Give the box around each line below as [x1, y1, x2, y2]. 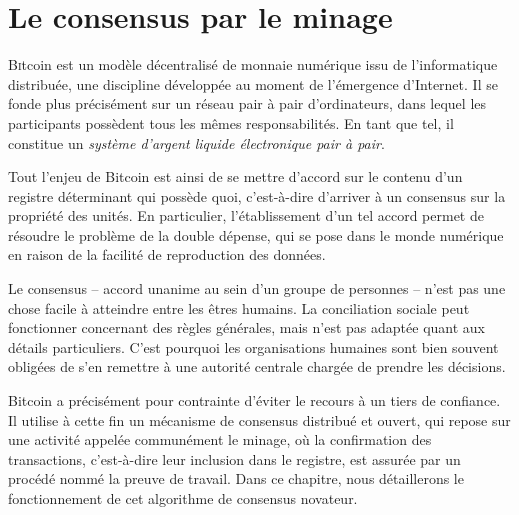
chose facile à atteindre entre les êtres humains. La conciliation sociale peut [8, 297, 470, 318]
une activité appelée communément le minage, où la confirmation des [8, 429, 432, 450]
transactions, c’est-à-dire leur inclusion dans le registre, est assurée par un [8, 448, 461, 469]
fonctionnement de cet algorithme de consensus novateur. [8, 488, 358, 508]
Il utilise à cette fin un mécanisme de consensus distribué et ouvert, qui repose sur [8, 409, 511, 430]
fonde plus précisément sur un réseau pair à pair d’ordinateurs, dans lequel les [8, 93, 487, 114]
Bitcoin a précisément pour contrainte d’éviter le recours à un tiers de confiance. [8, 390, 501, 411]
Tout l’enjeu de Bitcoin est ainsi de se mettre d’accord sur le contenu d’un [8, 166, 463, 187]
